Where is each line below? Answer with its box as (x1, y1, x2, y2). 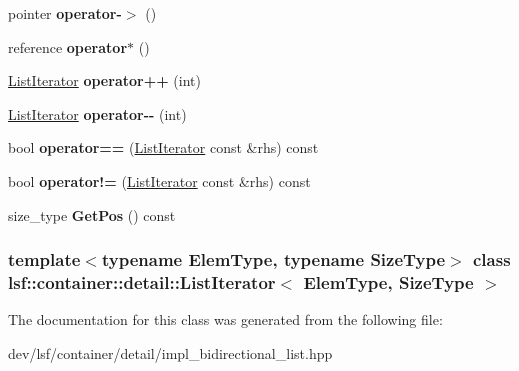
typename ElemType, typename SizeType (101, 247, 446, 272)
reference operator (8, 36, 128, 57)
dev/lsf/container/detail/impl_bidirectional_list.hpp (8, 342, 333, 363)
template (8, 247, 81, 272)
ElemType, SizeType (303, 270, 474, 294)
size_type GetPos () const (8, 204, 176, 225)
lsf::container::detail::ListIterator (8, 270, 276, 294)
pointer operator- (8, 3, 122, 23)
